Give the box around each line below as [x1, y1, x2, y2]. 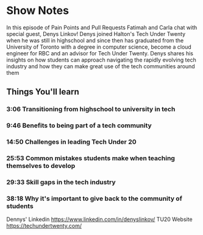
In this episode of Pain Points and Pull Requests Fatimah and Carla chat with [6, 24, 198, 31]
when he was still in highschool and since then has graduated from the [6, 37, 184, 44]
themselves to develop [6, 162, 76, 170]
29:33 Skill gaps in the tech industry [6, 178, 116, 186]
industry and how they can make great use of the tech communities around [6, 62, 195, 70]
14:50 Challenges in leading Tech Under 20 [6, 138, 137, 146]
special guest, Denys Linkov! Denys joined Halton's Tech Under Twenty [6, 30, 186, 37]
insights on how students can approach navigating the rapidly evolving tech [6, 56, 196, 63]
